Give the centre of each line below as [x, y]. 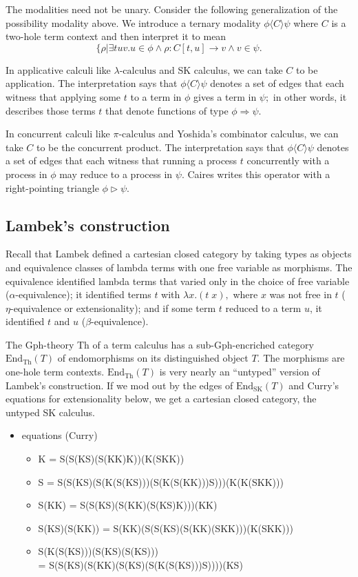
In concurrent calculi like [58, 134]
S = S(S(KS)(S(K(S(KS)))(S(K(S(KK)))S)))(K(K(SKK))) [161, 481]
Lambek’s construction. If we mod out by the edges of [119, 385]
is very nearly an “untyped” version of [240, 372]
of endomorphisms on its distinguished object [153, 358]
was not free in [301, 294]
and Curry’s [314, 385]
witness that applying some [63, 96]
